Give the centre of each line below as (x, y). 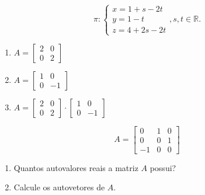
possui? (163, 167)
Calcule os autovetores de (59, 187)
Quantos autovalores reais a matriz (76, 167)
